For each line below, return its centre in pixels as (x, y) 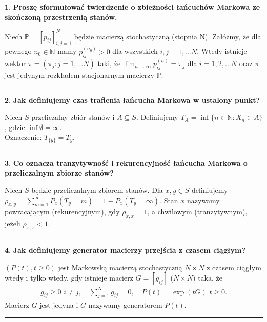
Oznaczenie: (23, 137)
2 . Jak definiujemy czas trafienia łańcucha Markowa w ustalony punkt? (132, 100)
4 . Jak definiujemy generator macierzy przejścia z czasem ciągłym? (125, 250)
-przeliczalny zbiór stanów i (72, 117)
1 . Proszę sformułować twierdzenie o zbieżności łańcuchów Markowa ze (132, 7)
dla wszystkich (135, 51)
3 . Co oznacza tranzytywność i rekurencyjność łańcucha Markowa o (126, 163)
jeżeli (13, 223)
